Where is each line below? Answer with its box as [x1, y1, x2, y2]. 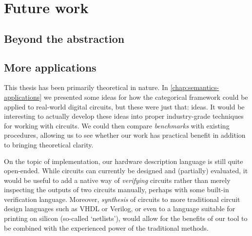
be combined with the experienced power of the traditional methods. [4, 222, 209, 233]
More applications [4, 59, 97, 74]
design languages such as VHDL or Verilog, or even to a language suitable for [4, 203, 235, 214]
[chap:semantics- [170, 82, 219, 92]
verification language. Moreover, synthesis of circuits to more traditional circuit [4, 194, 240, 204]
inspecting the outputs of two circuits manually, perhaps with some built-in [4, 184, 229, 195]
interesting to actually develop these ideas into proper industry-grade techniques [4, 111, 244, 121]
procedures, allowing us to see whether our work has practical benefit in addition [4, 130, 246, 140]
